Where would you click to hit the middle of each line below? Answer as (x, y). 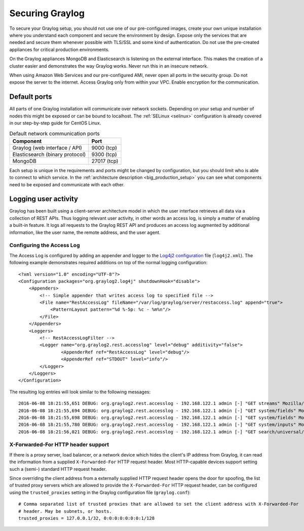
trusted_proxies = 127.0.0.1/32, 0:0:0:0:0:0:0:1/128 (86, 518)
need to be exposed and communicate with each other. (67, 184)
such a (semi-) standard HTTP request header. (58, 469)
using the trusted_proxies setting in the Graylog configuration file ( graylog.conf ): (100, 492)
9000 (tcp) (104, 148)
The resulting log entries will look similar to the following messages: (80, 392)
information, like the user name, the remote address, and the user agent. (85, 232)
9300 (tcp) (104, 154)
